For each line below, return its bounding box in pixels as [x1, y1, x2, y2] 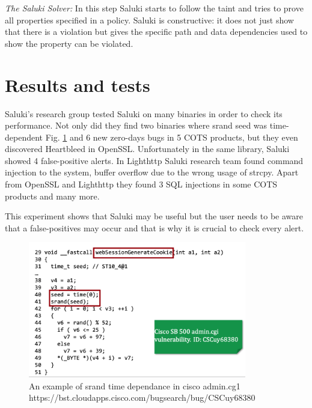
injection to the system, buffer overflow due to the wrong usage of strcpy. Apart [5, 166, 299, 178]
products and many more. [5, 189, 100, 202]
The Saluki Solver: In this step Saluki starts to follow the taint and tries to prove [5, 2, 304, 14]
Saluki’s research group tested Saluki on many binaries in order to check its [5, 107, 283, 120]
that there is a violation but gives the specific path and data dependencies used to [5, 25, 308, 38]
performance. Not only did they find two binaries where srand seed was [5, 119, 268, 132]
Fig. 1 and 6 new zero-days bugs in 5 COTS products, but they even [45, 130, 298, 143]
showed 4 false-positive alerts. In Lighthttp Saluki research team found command [5, 154, 304, 166]
